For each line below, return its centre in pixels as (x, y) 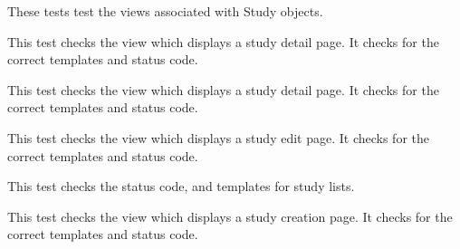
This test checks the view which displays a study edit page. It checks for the (219, 137)
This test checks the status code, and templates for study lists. (181, 186)
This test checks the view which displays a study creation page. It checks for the (230, 216)
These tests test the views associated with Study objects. (165, 11)
